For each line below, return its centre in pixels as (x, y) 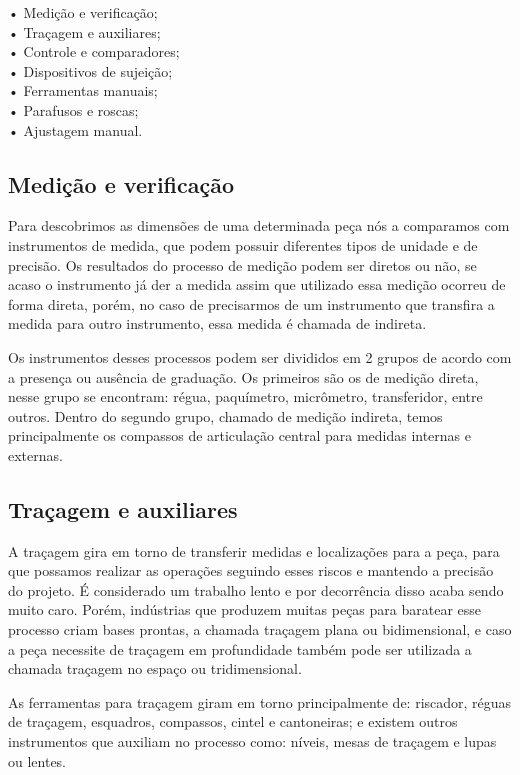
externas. (35, 454)
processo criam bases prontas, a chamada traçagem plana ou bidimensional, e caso (260, 629)
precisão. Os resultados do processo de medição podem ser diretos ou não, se (242, 264)
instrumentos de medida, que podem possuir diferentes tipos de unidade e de (243, 244)
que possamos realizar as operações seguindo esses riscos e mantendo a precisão (251, 570)
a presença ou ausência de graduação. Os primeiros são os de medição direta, (243, 376)
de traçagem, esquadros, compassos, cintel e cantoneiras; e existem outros (233, 721)
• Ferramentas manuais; (83, 90)
